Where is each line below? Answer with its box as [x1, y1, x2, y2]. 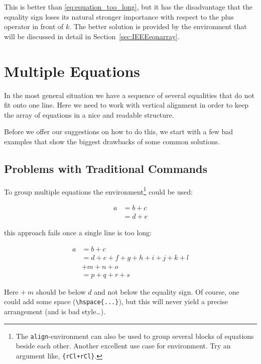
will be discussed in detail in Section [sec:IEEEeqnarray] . [4, 31, 180, 41]
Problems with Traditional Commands [4, 160, 207, 176]
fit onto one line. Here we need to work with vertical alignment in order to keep [4, 100, 249, 110]
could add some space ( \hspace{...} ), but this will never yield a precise [4, 296, 228, 307]
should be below [36, 286, 86, 297]
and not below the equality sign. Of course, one [94, 286, 239, 297]
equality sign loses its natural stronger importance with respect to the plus [4, 11, 234, 22]
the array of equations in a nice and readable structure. [4, 109, 174, 120]
